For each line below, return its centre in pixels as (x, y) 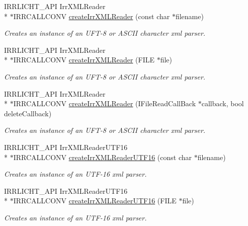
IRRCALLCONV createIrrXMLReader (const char (92, 16)
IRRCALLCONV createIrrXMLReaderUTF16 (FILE (95, 201)
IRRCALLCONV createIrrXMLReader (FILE (84, 60)
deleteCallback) (28, 113)
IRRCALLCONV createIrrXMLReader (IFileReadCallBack (105, 103)
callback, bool (223, 103)
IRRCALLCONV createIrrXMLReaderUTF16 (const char (103, 157)
